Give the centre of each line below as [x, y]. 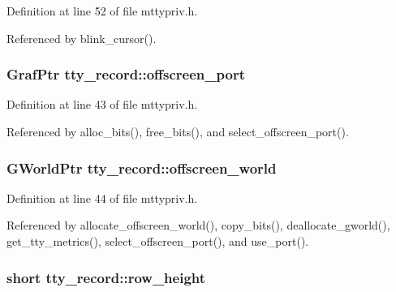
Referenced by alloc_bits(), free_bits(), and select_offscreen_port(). [178, 131]
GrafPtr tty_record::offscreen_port [126, 74]
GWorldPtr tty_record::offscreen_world [142, 167]
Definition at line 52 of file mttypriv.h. [102, 11]
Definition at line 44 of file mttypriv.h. [102, 198]
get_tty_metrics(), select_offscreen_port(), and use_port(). [158, 241]
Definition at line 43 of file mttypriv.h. [102, 104]
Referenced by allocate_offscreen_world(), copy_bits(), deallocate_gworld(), [198, 225]
